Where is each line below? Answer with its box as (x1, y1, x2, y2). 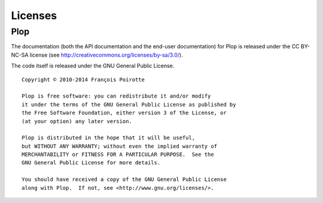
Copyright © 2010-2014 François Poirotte (22, 76, 145, 83)
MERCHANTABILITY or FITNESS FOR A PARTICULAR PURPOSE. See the (22, 151, 215, 158)
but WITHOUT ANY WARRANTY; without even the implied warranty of (22, 143, 218, 149)
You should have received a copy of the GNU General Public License (22, 176, 227, 183)
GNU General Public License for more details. (22, 160, 161, 166)
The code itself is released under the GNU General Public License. (11, 63, 175, 70)
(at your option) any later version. (22, 118, 133, 124)
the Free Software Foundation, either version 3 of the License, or (22, 110, 227, 116)
